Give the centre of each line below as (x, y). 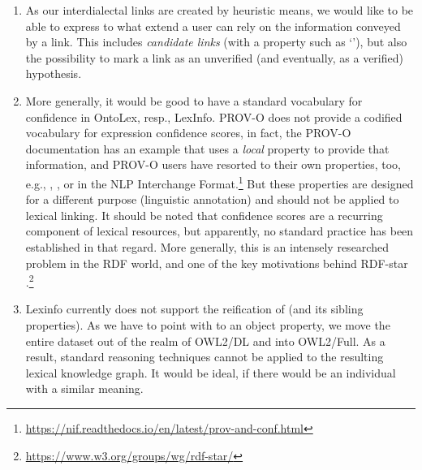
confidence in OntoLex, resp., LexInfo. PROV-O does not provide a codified (214, 116)
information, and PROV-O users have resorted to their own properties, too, (213, 164)
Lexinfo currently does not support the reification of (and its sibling (194, 309)
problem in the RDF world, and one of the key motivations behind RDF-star (217, 263)
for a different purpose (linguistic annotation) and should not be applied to (212, 199)
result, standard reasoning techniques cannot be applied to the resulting (205, 357)
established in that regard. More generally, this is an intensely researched (207, 246)
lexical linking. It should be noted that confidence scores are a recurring (204, 215)
